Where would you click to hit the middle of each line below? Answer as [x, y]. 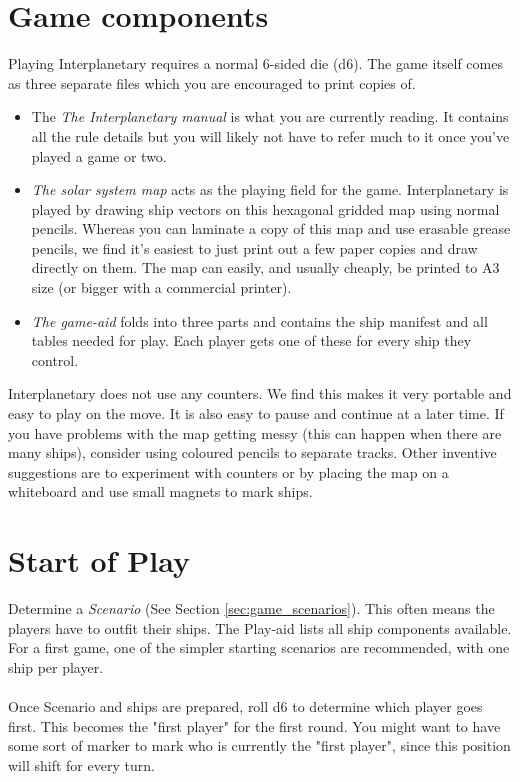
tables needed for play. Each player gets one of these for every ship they [251, 340]
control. [55, 359]
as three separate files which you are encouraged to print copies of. [212, 82]
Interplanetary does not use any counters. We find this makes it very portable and [260, 393]
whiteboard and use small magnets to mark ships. [160, 491]
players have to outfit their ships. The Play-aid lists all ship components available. [260, 627]
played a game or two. [99, 155]
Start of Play [99, 560]
